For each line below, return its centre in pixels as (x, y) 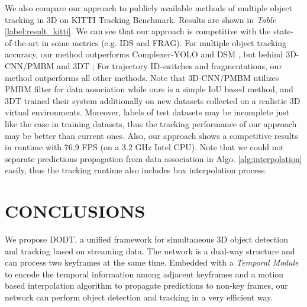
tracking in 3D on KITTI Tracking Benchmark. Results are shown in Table (140, 19)
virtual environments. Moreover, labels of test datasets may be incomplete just (147, 112)
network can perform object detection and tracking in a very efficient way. (139, 297)
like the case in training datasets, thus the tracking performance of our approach (151, 123)
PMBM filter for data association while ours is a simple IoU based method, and (149, 89)
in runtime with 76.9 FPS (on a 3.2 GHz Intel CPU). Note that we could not (145, 147)
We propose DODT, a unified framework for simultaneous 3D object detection (146, 239)
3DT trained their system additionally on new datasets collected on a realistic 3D (153, 100)
